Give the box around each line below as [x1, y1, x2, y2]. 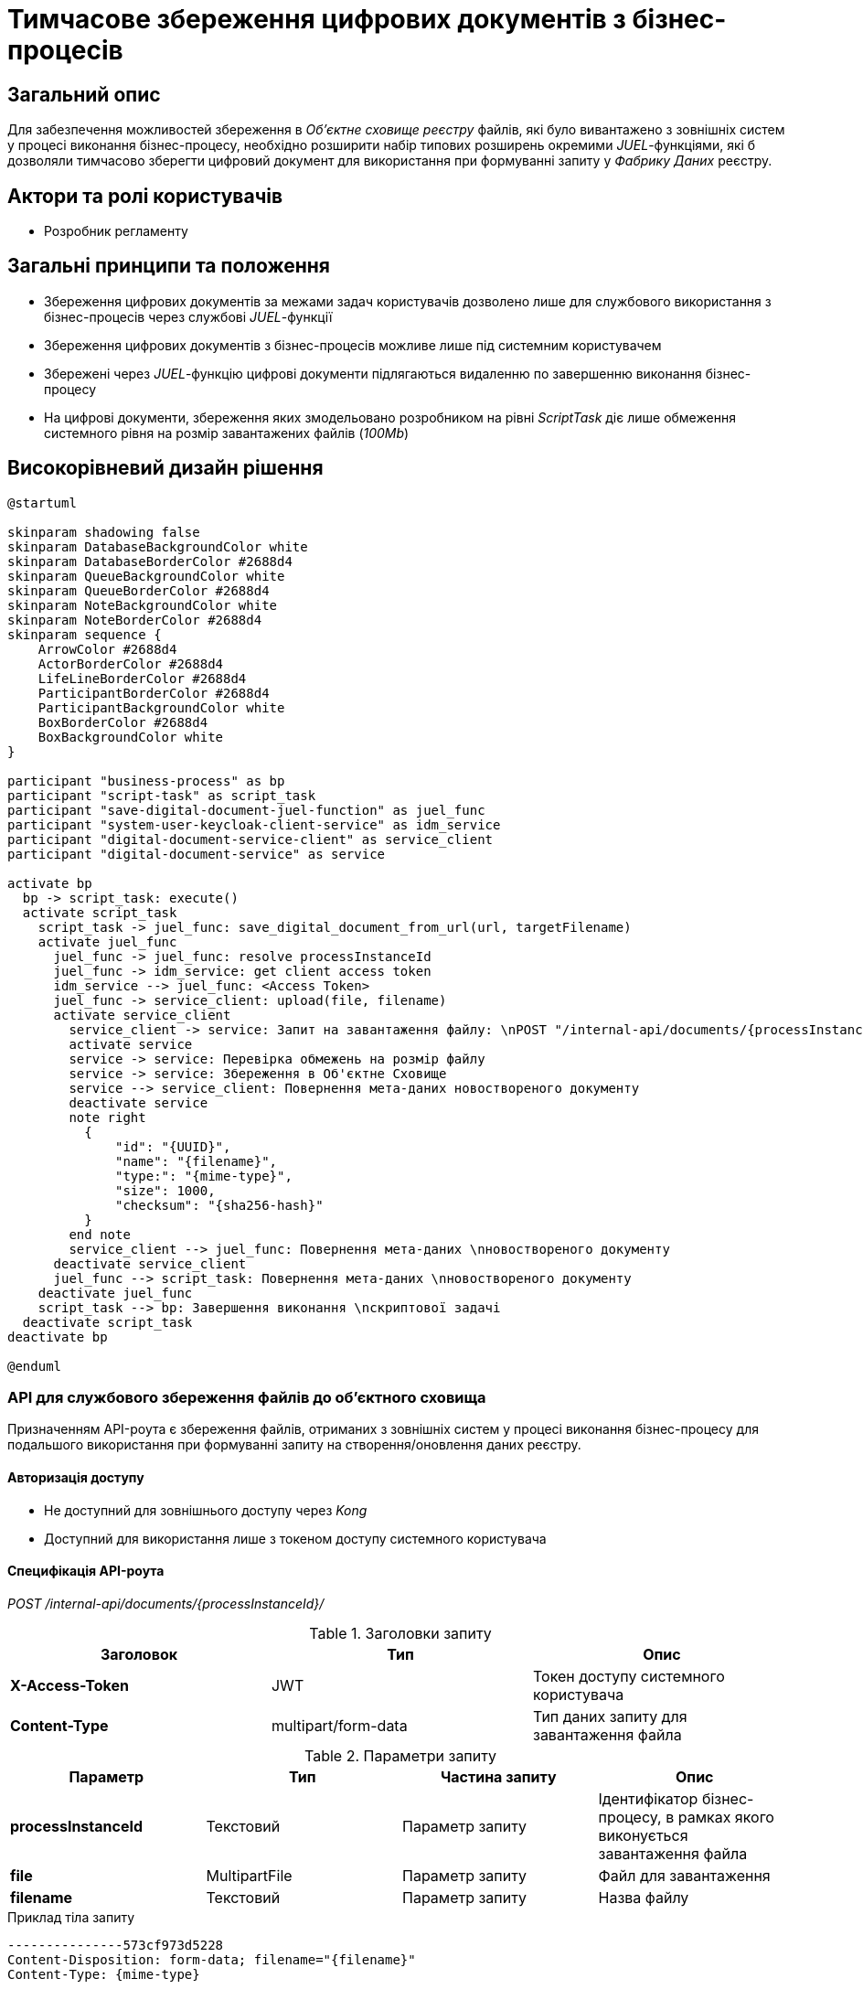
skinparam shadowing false [7, 524, 200, 540]
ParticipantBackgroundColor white [37, 700, 285, 715]
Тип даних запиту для [532, 1706, 687, 1726]
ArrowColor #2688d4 [37, 641, 177, 657]
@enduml [7, 1358, 62, 1374]
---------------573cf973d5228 [7, 1937, 224, 1952]
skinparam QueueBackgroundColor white [7, 568, 285, 583]
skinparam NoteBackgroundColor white [7, 597, 278, 613]
